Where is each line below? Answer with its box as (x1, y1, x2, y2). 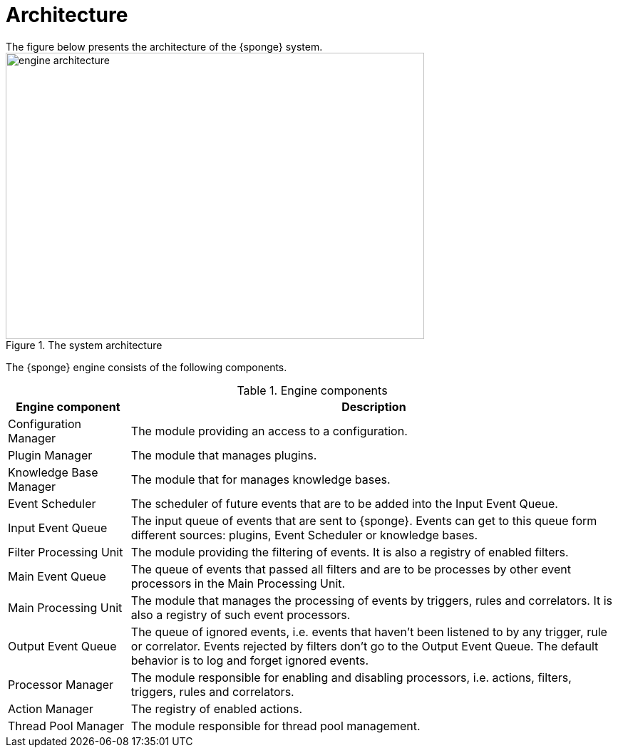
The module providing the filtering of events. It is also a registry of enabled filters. (130, 544, 569, 559)
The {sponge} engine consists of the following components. (6, 360, 287, 373)
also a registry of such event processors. (130, 607, 351, 622)
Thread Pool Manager (8, 718, 125, 733)
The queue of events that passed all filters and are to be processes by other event (130, 561, 571, 576)
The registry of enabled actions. (130, 701, 303, 716)
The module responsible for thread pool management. (130, 718, 421, 733)
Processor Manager (8, 677, 114, 692)
